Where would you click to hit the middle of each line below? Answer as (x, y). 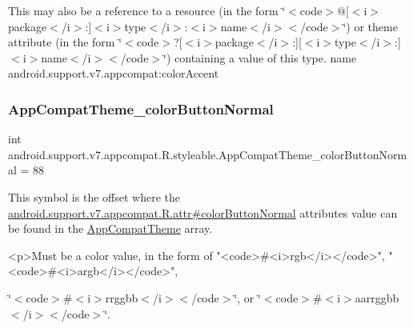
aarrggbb (377, 297)
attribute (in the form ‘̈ (65, 42)
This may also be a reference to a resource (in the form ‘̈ (147, 10)
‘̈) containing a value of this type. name (260, 57)
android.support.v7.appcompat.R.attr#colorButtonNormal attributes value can (203, 212)
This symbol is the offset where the (94, 196)
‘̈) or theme (370, 26)
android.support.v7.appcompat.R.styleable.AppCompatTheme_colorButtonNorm (208, 154)
